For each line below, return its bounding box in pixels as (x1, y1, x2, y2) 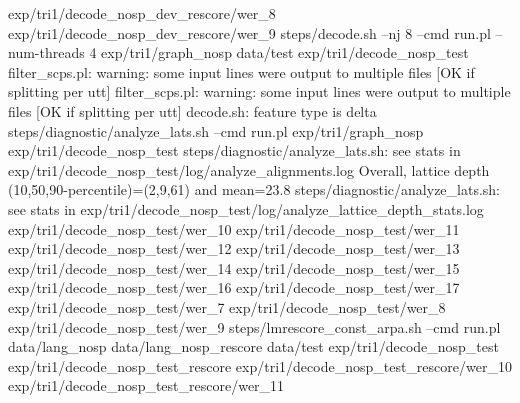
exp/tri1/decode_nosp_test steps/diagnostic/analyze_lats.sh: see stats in (8, 140, 461, 161)
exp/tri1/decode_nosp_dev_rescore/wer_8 (8, 3, 276, 23)
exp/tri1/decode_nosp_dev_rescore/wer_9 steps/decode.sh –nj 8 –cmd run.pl (8, 22, 491, 43)
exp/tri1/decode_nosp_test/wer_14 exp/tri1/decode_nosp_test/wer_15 (8, 257, 460, 278)
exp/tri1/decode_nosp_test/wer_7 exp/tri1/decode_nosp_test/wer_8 (8, 296, 446, 317)
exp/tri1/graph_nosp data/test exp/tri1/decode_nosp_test (101, 42, 469, 63)
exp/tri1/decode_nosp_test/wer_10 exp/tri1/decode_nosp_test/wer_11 (8, 218, 460, 239)
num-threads (8, 42, 85, 63)
